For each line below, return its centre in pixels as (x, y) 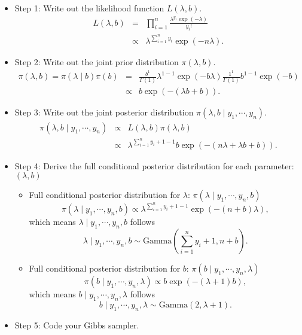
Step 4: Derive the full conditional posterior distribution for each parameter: (154, 165)
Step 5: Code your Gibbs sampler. (77, 325)
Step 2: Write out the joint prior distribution (97, 62)
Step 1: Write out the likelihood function (89, 8)
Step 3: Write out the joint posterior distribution (104, 112)
